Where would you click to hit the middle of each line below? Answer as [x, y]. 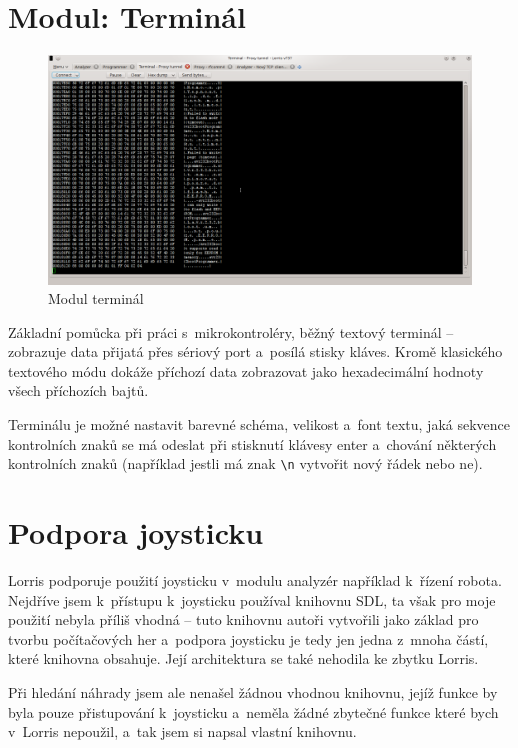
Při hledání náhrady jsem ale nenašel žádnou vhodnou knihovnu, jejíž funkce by [253, 692]
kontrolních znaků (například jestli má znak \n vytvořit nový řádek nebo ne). [245, 463]
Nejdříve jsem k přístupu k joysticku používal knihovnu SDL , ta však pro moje [252, 599]
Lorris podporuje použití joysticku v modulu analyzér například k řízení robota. [255, 580]
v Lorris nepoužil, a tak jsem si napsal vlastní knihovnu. [182, 731]
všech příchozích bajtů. [78, 390]
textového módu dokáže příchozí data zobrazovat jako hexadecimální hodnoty [246, 370]
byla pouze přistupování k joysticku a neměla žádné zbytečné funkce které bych [253, 711]
